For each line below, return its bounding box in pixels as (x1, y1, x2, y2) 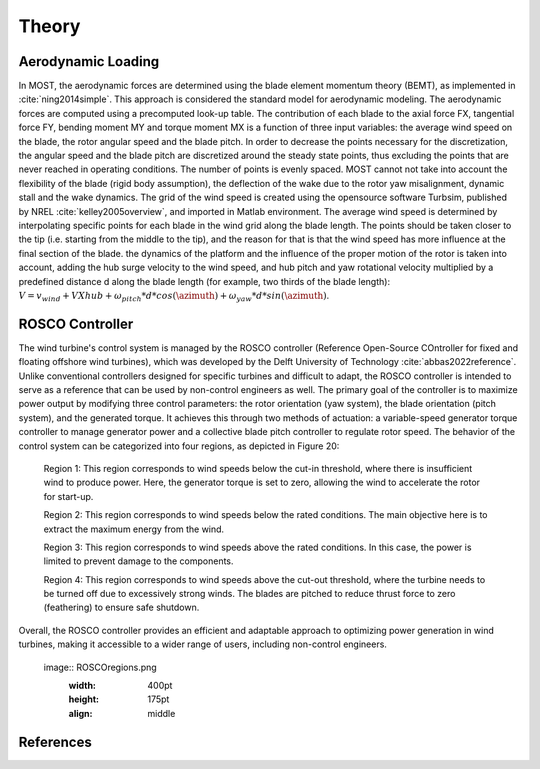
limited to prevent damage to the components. (43, 555, 234, 567)
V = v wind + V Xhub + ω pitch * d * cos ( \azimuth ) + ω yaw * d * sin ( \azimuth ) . (18, 289, 330, 304)
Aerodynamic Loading (18, 53, 160, 70)
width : (68, 680, 97, 692)
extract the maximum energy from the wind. (43, 523, 225, 535)
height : (68, 693, 100, 705)
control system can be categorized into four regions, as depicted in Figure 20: (18, 440, 340, 452)
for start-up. (43, 490, 94, 502)
